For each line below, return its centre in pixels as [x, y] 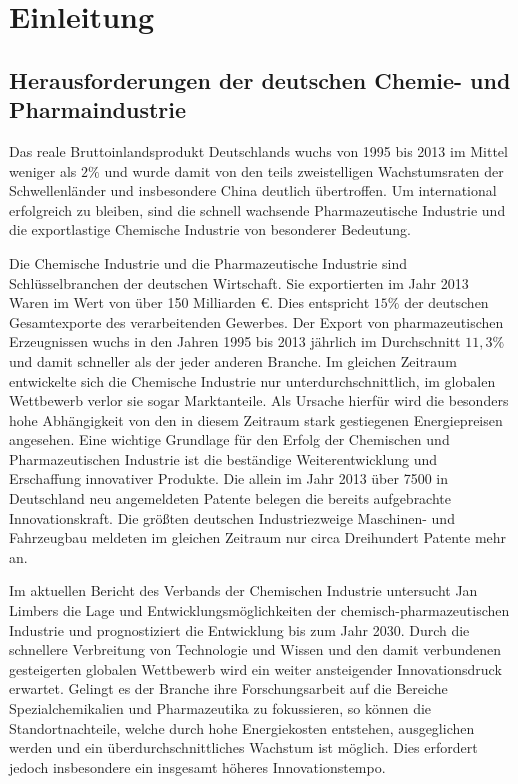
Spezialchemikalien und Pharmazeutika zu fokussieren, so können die [220, 708]
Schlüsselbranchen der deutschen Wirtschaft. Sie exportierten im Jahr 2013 [239, 282]
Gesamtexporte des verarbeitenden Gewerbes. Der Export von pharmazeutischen [256, 321]
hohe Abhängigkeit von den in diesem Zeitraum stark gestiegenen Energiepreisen [256, 419]
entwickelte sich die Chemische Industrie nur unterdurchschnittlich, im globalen [252, 380]
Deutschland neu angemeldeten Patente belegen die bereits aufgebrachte [230, 498]
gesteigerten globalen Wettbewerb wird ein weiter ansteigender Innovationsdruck [255, 668]
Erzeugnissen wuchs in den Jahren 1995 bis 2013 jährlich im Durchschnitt [235, 341]
